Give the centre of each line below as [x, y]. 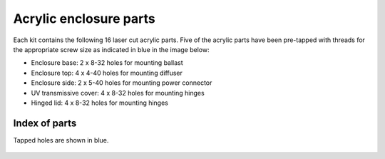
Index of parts [45, 123]
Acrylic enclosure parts [84, 19]
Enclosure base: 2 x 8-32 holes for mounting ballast [107, 63]
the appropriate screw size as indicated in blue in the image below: [111, 49]
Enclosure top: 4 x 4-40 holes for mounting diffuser [107, 73]
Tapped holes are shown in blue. [61, 140]
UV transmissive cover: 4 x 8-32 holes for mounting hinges [118, 93]
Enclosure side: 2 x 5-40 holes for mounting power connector [122, 83]
